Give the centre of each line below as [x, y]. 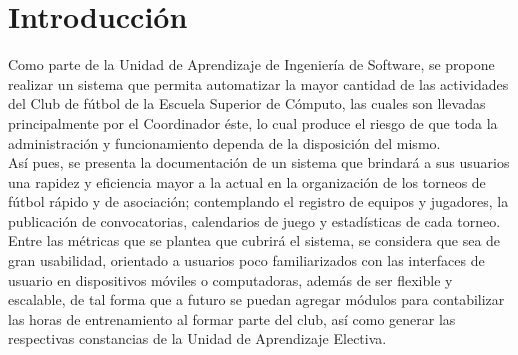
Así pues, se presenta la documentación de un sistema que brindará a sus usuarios [259, 162]
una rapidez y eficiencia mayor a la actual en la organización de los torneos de [247, 181]
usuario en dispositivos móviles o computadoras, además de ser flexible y [230, 279]
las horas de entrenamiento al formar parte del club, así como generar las [232, 318]
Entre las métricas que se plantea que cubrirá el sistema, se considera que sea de [254, 240]
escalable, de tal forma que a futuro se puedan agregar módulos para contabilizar [256, 299]
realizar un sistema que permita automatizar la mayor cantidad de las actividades [258, 83]
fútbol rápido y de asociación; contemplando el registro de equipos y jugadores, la [258, 201]
